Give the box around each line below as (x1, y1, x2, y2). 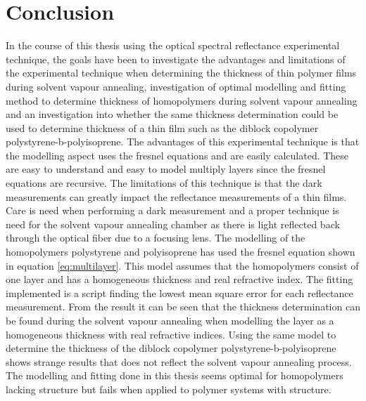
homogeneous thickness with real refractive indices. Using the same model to (6, 327, 336, 341)
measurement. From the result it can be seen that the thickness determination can (6, 299, 360, 314)
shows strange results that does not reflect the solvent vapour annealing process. (6, 354, 352, 369)
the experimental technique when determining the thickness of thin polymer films (6, 65, 357, 80)
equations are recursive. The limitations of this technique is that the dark (6, 176, 322, 190)
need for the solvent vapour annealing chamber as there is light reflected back (6, 216, 340, 231)
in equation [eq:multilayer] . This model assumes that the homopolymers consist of (6, 258, 359, 272)
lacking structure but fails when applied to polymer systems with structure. (6, 381, 332, 396)
